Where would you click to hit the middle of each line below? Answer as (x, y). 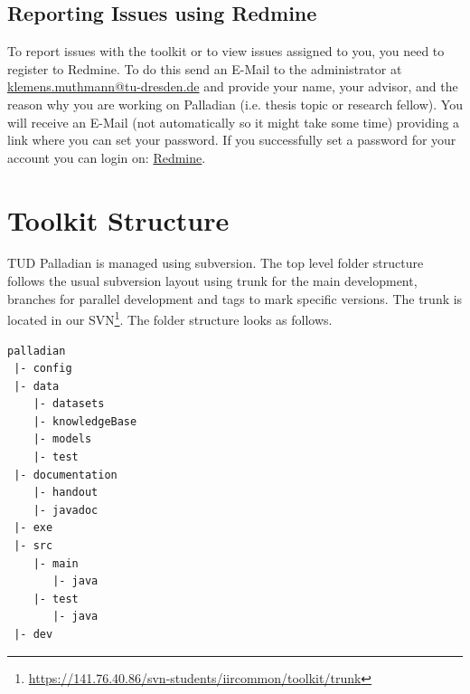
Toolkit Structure (118, 219)
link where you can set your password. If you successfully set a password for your (232, 140)
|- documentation (66, 475)
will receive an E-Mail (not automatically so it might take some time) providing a (234, 122)
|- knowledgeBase (85, 421)
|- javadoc (66, 510)
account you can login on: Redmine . (107, 157)
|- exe (33, 528)
